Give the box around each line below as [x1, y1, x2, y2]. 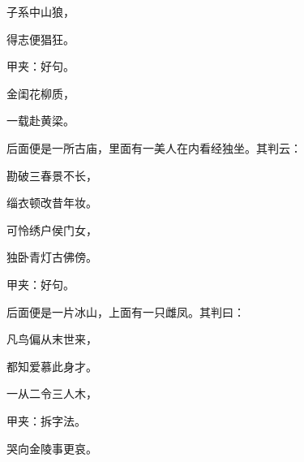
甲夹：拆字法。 [6, 412, 86, 429]
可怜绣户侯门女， [6, 221, 97, 238]
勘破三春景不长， [6, 166, 97, 184]
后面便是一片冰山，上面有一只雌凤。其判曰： [6, 303, 245, 320]
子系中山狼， [6, 3, 75, 19]
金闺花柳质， [6, 84, 75, 101]
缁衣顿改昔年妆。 [6, 194, 97, 211]
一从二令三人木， [6, 385, 97, 402]
